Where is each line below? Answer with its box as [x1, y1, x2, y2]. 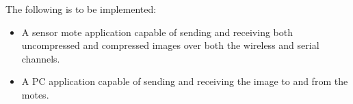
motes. [21, 87, 49, 101]
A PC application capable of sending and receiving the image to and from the [21, 74, 348, 88]
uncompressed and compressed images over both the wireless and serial [21, 38, 319, 52]
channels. [21, 51, 60, 65]
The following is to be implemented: [5, 2, 157, 16]
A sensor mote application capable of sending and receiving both [21, 24, 293, 39]
